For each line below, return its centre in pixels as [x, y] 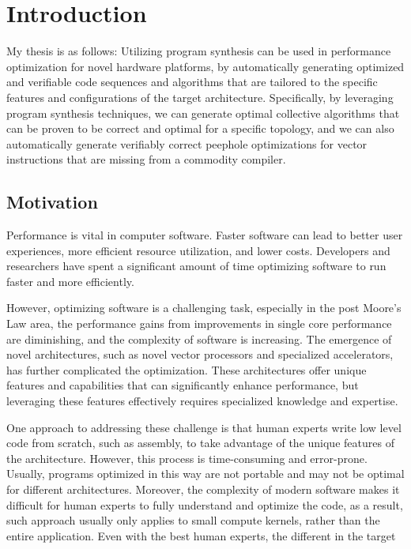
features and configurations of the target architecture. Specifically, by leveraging [200, 97]
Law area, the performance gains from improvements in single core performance [199, 323]
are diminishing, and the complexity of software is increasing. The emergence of [199, 338]
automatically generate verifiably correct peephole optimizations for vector [187, 143]
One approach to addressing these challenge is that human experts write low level [204, 427]
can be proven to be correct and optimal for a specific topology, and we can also [200, 128]
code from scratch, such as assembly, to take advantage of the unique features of [200, 443]
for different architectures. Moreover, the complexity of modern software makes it [203, 489]
